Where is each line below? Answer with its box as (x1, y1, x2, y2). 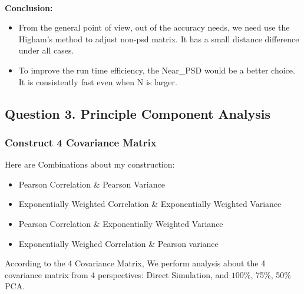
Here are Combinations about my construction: (5, 158, 175, 171)
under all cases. (18, 44, 74, 56)
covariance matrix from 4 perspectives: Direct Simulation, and (5, 268, 229, 280)
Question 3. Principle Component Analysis (5, 104, 270, 122)
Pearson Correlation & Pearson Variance (18, 178, 165, 190)
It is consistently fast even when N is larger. (18, 75, 177, 88)
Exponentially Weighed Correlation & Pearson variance (18, 237, 219, 249)
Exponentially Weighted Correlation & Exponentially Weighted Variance (18, 198, 282, 210)
